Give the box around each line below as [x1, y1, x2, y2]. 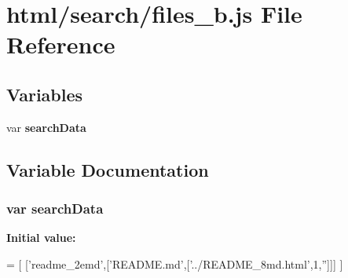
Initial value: [6, 229, 76, 246]
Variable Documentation [6, 157, 209, 181]
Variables [6, 82, 83, 106]
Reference [6, 28, 115, 60]
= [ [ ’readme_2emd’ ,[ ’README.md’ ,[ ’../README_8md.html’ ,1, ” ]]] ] [6, 255, 343, 272]
